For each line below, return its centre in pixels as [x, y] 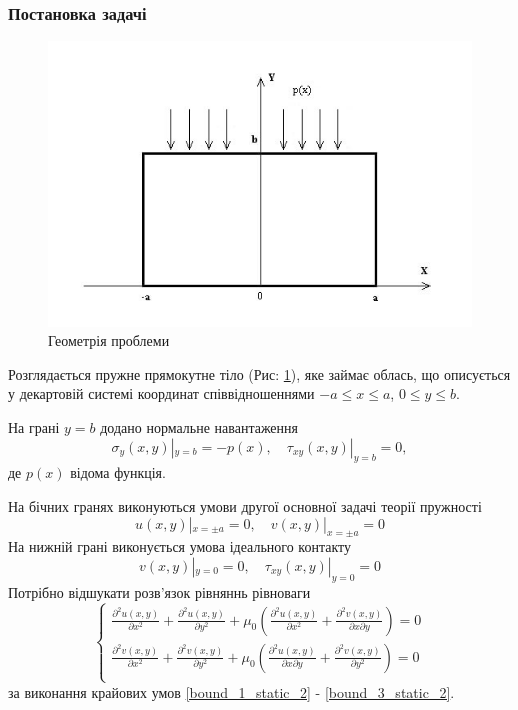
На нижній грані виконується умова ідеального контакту [179, 546]
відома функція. [118, 472]
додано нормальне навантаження [199, 426]
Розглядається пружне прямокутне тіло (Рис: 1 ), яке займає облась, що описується [259, 373]
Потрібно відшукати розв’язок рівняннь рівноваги [159, 591]
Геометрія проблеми [109, 340]
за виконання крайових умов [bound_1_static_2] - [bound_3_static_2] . [231, 691]
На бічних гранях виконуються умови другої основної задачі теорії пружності [245, 505]
